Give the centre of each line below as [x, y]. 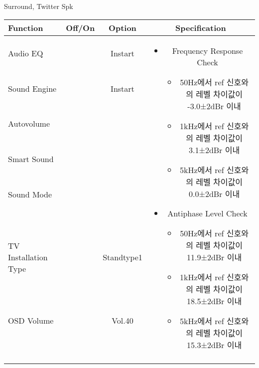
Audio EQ [26, 53]
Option [123, 27]
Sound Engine [32, 88]
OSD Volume [31, 320]
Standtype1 [123, 257]
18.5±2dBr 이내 [214, 301]
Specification [201, 27]
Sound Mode [30, 194]
